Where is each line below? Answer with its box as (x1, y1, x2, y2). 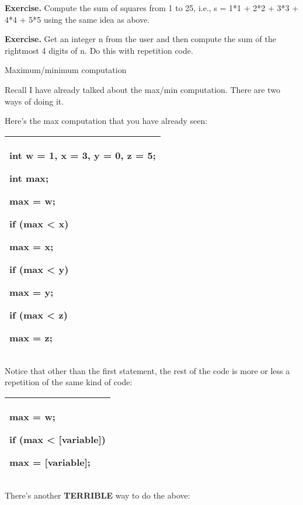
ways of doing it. (5, 95, 64, 107)
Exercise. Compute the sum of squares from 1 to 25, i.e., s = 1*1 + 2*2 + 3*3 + (5, 2, 299, 13)
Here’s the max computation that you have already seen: (5, 115, 208, 127)
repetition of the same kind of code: (5, 376, 133, 388)
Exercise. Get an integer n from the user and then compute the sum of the (5, 33, 276, 45)
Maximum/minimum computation (5, 64, 127, 76)
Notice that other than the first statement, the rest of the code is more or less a (5, 364, 290, 376)
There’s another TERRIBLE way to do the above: (5, 489, 190, 501)
